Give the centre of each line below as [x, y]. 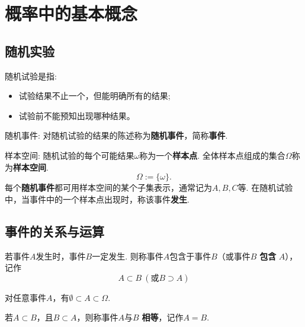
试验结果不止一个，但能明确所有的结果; [94, 96]
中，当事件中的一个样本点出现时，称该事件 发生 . [97, 199]
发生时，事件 [61, 256]
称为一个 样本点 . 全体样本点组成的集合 [212, 155]
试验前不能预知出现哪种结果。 [77, 115]
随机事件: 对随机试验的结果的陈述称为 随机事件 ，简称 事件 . [116, 135]
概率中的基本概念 [71, 13]
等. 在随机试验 [265, 187]
